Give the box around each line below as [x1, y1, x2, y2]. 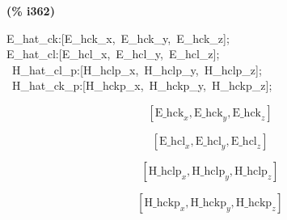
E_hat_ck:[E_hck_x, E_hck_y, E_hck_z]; [6, 29, 230, 46]
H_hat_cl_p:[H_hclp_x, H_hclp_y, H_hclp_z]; [11, 61, 262, 78]
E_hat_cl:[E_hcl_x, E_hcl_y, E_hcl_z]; [6, 45, 220, 62]
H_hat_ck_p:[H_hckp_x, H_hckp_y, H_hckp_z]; [11, 77, 272, 94]
